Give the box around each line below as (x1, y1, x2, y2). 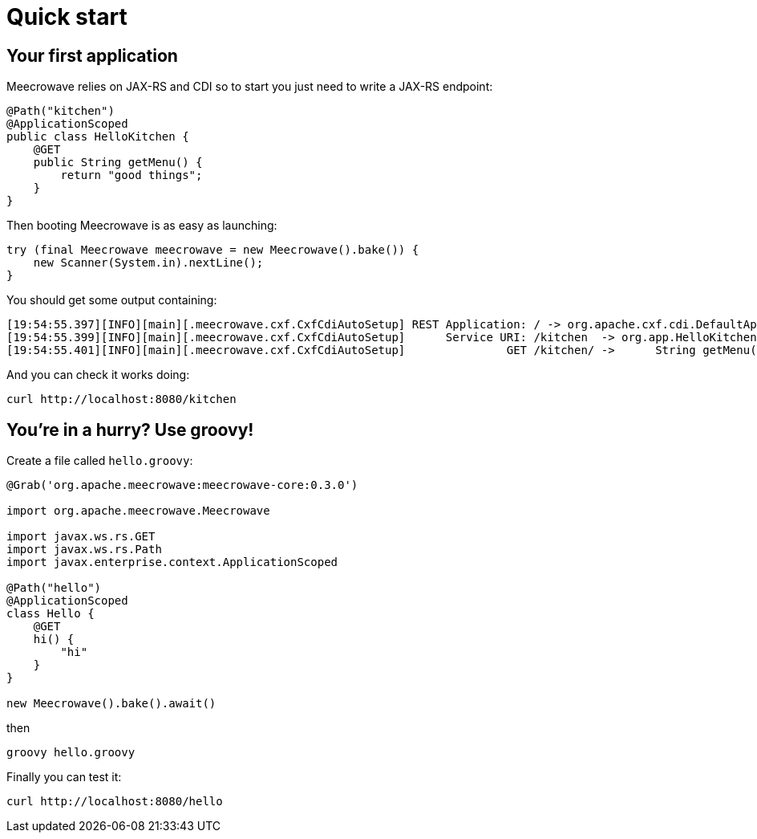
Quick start (6, 3, 128, 31)
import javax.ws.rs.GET (6, 530, 156, 544)
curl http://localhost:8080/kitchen (6, 393, 237, 406)
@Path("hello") (6, 581, 102, 595)
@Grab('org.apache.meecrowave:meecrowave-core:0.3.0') (6, 479, 358, 492)
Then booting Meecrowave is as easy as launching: (6, 218, 277, 233)
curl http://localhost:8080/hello (6, 795, 223, 808)
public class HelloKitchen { (6, 130, 189, 144)
